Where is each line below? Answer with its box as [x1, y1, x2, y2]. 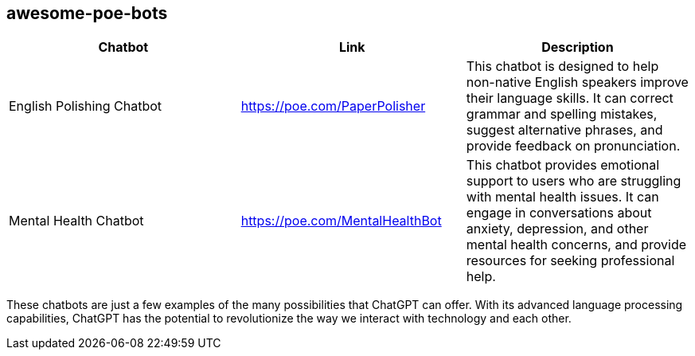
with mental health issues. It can [466, 189, 659, 205]
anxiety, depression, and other [466, 221, 649, 237]
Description [541, 39, 614, 56]
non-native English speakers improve [466, 74, 689, 91]
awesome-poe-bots [6, 3, 168, 23]
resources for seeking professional [466, 252, 675, 269]
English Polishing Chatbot [9, 98, 162, 115]
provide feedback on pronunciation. [466, 138, 681, 155]
